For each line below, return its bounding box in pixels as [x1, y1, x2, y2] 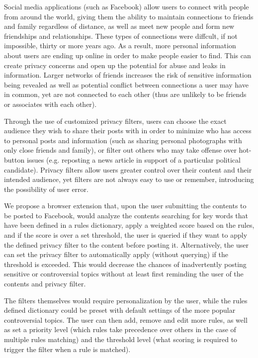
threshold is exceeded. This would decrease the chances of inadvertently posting [4, 259, 247, 269]
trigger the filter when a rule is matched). [4, 344, 131, 354]
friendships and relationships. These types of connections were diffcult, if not [4, 30, 238, 41]
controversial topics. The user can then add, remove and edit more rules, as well [4, 314, 248, 325]
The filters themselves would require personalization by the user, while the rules [4, 295, 248, 305]
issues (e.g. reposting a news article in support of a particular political [26, 154, 241, 165]
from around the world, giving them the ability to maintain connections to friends [4, 11, 254, 21]
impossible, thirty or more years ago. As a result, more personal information [4, 40, 236, 51]
